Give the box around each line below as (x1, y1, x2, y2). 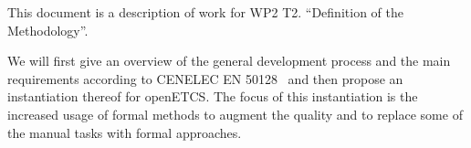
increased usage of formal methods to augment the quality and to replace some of (7, 104, 463, 123)
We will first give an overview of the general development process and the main (7, 51, 451, 70)
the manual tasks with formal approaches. (7, 122, 242, 142)
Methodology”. (7, 20, 89, 39)
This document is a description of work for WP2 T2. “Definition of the (7, 3, 403, 21)
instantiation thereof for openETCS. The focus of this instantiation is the (7, 87, 418, 106)
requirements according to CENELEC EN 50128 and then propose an (7, 69, 403, 88)
